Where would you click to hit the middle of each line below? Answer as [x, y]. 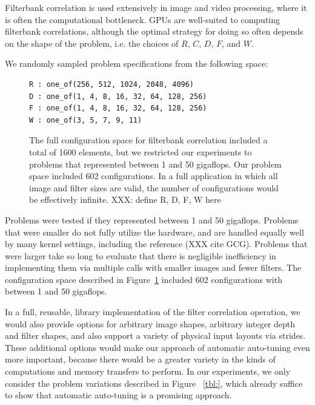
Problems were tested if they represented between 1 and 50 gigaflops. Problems [152, 220]
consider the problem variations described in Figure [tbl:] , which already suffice [154, 383]
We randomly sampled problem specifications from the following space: [137, 63]
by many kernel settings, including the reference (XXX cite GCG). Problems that [156, 244]
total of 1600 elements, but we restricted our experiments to [141, 151]
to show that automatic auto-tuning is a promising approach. [118, 395]
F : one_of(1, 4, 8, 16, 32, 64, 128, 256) [118, 108]
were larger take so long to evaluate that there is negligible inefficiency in [141, 255]
